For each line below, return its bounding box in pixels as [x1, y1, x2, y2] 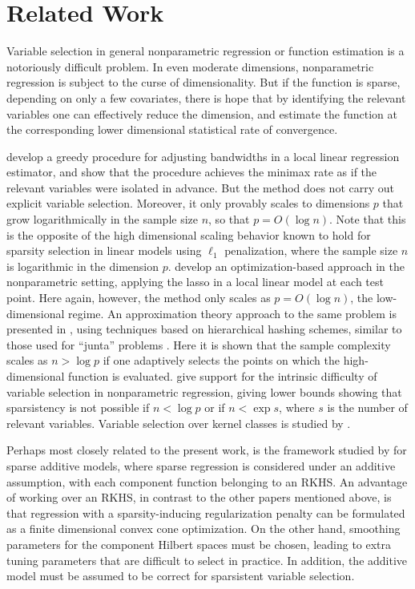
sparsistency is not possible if [6, 399, 150, 416]
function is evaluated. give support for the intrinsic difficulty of [68, 368, 377, 384]
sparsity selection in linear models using [6, 242, 202, 259]
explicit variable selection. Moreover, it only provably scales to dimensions [6, 195, 370, 212]
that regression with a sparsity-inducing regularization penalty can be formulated [6, 504, 405, 521]
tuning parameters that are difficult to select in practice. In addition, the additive [6, 551, 408, 568]
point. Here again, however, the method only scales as [6, 289, 271, 306]
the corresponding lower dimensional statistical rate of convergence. [6, 121, 338, 138]
